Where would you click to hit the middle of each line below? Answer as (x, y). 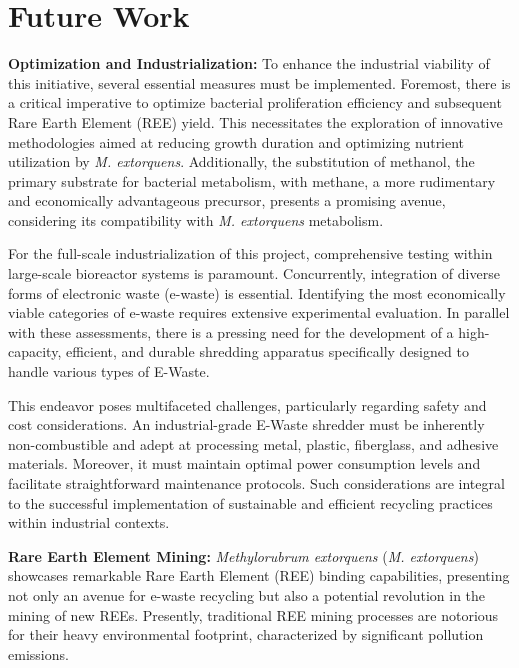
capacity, (35, 351)
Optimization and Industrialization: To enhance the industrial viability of (249, 63)
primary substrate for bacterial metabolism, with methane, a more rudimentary (252, 180)
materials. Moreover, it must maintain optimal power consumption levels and (244, 463)
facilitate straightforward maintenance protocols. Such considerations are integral (256, 483)
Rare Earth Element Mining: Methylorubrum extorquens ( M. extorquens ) (243, 555)
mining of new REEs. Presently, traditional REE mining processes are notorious (253, 614)
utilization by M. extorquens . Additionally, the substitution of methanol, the (241, 161)
